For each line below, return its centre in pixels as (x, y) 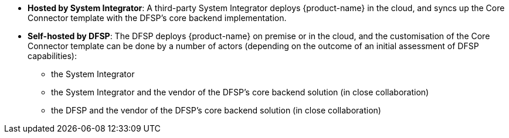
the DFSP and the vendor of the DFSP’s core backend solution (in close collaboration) (216, 110)
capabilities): (52, 56)
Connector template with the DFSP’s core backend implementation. (157, 18)
